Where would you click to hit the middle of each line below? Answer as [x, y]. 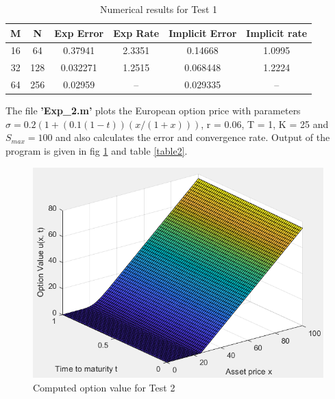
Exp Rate [136, 33]
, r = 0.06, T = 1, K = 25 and [265, 124]
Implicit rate [277, 33]
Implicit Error [203, 33]
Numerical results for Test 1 [159, 9]
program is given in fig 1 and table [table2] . [97, 151]
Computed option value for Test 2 [104, 388]
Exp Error [79, 33]
